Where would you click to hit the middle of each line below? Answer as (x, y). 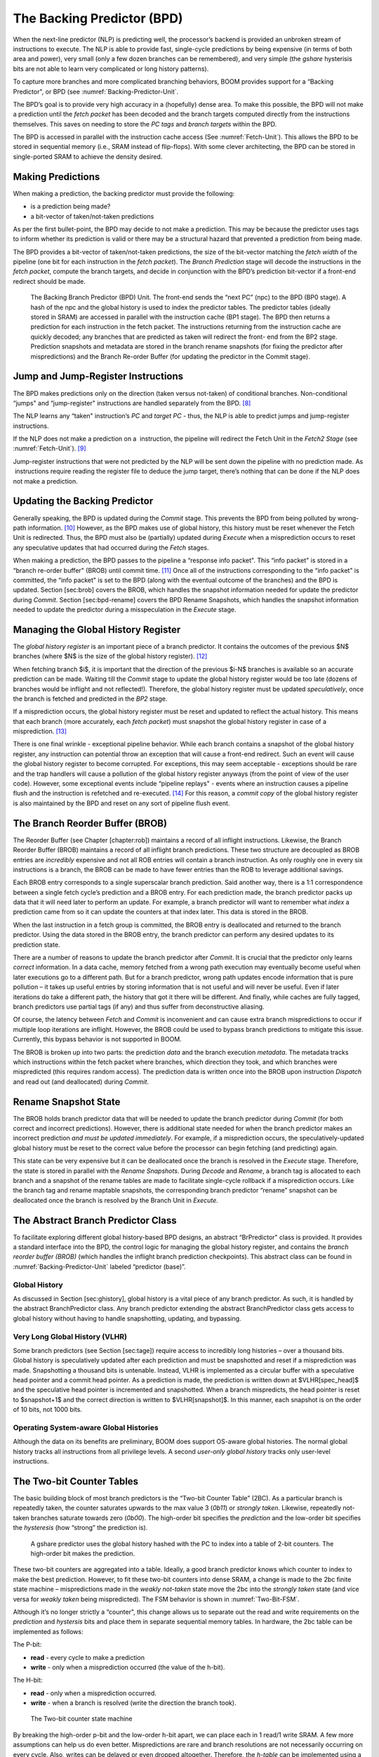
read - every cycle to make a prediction (88, 1657)
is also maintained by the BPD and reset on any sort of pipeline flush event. (121, 803)
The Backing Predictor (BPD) (98, 18)
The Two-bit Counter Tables (76, 1481)
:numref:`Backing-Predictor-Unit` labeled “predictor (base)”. (99, 1266)
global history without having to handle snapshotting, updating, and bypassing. (127, 1318)
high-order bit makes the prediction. (83, 1554)
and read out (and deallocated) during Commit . (81, 1082)
